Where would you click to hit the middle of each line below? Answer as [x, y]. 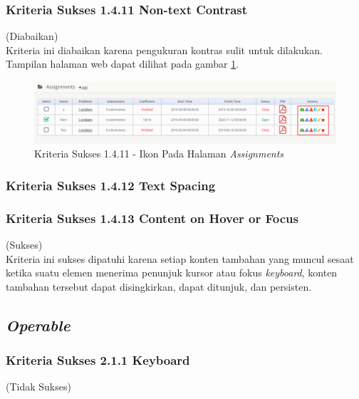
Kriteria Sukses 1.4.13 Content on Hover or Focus [152, 218]
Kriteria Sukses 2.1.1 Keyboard [98, 360]
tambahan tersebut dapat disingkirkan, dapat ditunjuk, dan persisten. [159, 286]
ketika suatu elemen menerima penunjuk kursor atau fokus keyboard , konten [172, 273]
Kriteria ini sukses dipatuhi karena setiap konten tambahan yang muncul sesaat [180, 258]
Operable [38, 325]
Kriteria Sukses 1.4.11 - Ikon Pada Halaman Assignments [159, 154]
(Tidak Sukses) [38, 387]
